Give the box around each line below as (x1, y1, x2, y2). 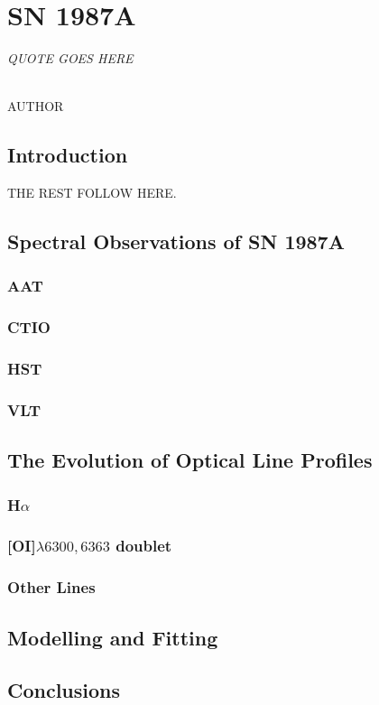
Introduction (7, 141, 128, 169)
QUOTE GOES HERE (7, 49, 134, 68)
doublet (116, 534, 172, 557)
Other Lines (7, 576, 96, 598)
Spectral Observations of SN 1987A (7, 227, 345, 255)
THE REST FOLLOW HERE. (7, 183, 177, 202)
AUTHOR (7, 97, 64, 116)
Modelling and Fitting (7, 623, 218, 651)
